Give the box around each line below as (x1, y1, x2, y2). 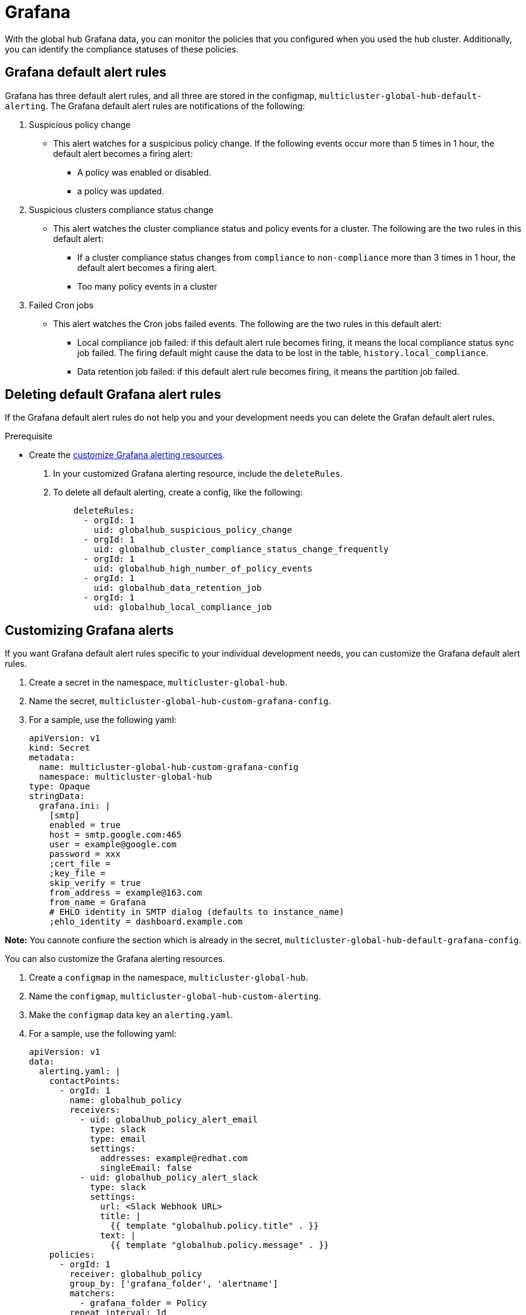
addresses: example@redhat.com (100, 1153, 248, 1164)
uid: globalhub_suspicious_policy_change (93, 525, 293, 535)
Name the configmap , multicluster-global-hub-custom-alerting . (29, 991, 322, 1002)
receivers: (69, 1105, 121, 1115)
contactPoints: (49, 1076, 121, 1086)
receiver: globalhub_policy (69, 1269, 202, 1279)
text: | (100, 1231, 136, 1241)
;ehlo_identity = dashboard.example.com (49, 917, 243, 927)
